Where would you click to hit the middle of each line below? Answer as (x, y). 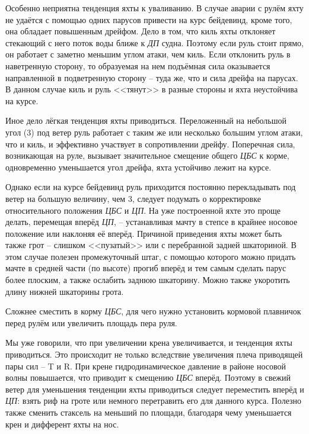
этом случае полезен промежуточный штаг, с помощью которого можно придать (151, 256)
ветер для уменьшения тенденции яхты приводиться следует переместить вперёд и (155, 389)
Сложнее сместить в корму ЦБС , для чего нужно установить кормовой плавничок (153, 311)
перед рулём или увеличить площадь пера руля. (91, 322)
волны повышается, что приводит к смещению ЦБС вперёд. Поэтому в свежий (148, 377)
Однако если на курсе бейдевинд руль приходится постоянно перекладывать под (151, 187)
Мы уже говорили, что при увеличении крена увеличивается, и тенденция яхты (149, 343)
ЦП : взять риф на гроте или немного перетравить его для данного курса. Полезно (154, 401)
